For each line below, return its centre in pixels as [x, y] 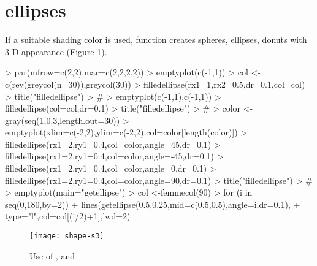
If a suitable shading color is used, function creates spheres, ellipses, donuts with [156, 40]
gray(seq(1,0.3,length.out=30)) [63, 120]
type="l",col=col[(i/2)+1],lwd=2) [68, 216]
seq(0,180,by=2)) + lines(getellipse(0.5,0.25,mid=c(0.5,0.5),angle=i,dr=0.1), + [153, 204]
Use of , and [52, 255]
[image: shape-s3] [67, 236]
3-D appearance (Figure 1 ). [56, 51]
